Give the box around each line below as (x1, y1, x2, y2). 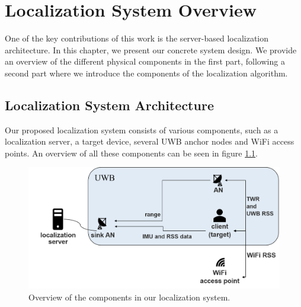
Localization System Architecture (5, 95, 214, 114)
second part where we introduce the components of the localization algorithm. (5, 66, 288, 79)
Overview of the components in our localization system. (28, 290, 230, 303)
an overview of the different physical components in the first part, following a (5, 55, 285, 68)
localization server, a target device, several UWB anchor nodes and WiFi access (5, 135, 294, 148)
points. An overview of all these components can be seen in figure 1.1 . (5, 146, 258, 159)
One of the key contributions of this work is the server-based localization (5, 32, 269, 44)
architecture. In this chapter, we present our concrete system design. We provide (5, 43, 297, 56)
